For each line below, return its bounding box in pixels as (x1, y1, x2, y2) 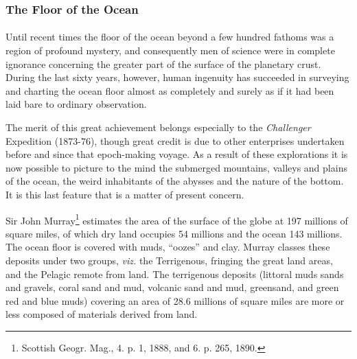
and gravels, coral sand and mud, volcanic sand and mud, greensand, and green (5, 280, 339, 294)
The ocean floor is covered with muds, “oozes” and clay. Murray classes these (5, 240, 330, 254)
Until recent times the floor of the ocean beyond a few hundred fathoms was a (5, 30, 334, 44)
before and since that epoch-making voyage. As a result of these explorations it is (5, 147, 348, 161)
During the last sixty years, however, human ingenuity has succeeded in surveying (5, 70, 349, 84)
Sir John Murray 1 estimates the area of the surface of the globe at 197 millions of (5, 211, 348, 227)
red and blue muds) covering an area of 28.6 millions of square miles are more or (5, 293, 345, 308)
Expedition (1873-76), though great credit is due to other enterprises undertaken (5, 133, 345, 148)
